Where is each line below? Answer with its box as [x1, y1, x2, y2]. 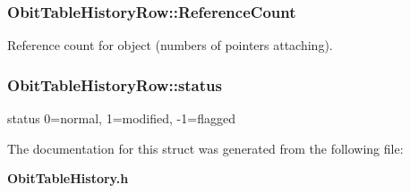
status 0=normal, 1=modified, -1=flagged [7, 109, 235, 128]
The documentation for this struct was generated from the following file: [7, 138, 404, 157]
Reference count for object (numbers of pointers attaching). [7, 36, 333, 55]
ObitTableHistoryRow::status [7, 73, 222, 96]
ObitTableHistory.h [7, 169, 129, 188]
